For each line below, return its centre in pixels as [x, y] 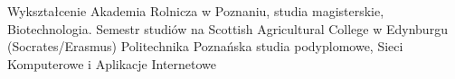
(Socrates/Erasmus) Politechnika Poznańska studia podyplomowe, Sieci [205, 46]
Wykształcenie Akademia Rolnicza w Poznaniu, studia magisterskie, [196, 11]
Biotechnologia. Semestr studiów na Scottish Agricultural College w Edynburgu [227, 28]
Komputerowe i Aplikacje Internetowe [112, 63]
